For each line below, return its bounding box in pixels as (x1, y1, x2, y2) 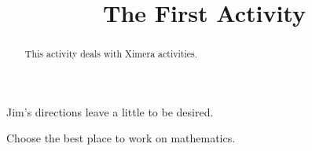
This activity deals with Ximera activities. (24, 47, 198, 61)
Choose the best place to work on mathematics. (6, 130, 236, 146)
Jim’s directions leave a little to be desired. (6, 103, 214, 120)
